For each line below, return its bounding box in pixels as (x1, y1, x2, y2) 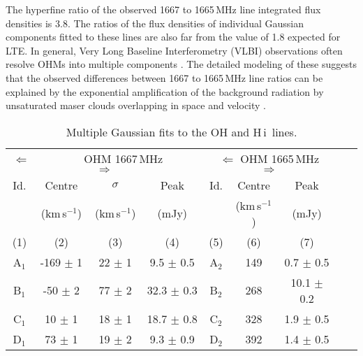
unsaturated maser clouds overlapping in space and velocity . (6, 98, 267, 113)
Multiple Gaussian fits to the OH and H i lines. (66, 123, 297, 140)
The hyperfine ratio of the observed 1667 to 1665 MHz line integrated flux (6, 2, 321, 16)
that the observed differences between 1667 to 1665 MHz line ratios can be (6, 70, 323, 85)
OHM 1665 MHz (240, 150, 320, 166)
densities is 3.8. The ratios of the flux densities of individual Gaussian (6, 15, 304, 30)
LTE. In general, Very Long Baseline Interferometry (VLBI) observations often (6, 43, 343, 57)
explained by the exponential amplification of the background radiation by (6, 84, 324, 99)
